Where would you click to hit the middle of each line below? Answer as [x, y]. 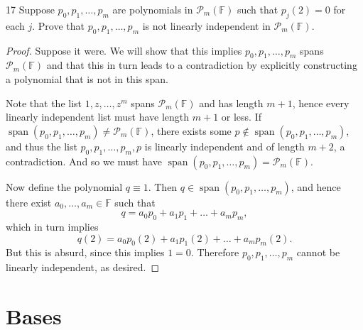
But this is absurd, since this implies [85, 252]
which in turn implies [52, 226]
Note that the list [44, 103]
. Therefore [215, 252]
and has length [231, 103]
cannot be [318, 252]
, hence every [321, 103]
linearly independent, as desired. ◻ [83, 267]
